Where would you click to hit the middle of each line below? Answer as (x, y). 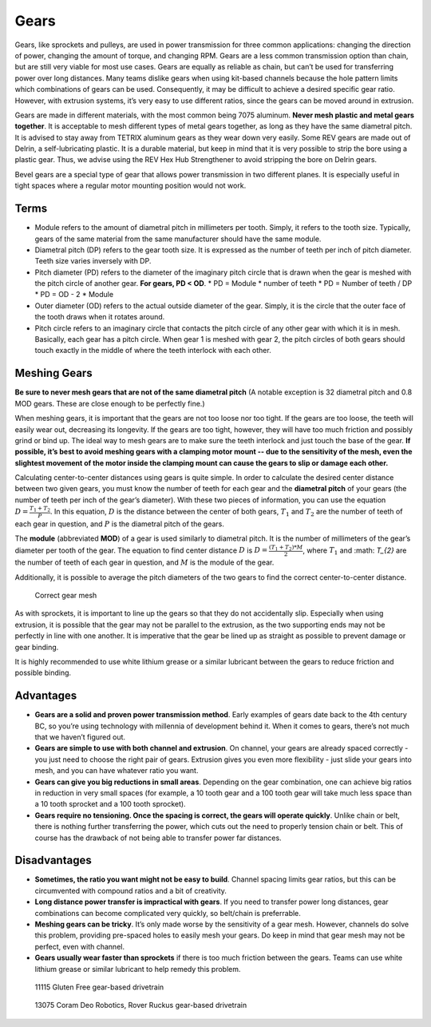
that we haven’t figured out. (80, 737)
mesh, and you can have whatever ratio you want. (117, 771)
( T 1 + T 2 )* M (286, 547)
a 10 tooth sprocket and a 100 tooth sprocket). (111, 804)
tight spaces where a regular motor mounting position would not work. (130, 186)
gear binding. (37, 647)
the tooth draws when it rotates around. (100, 317)
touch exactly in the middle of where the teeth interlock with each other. (153, 351)
